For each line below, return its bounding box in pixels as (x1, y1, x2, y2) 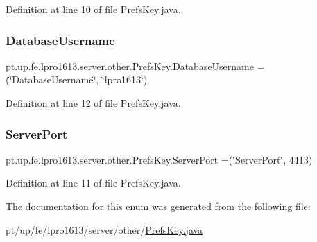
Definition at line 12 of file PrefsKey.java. (6, 96, 181, 110)
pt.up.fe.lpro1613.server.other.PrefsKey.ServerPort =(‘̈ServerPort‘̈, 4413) (6, 152, 313, 166)
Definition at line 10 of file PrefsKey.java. (6, 2, 181, 16)
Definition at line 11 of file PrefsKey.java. (6, 175, 181, 190)
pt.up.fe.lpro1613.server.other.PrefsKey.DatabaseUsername (6, 58, 254, 73)
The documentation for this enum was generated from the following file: (6, 199, 311, 213)
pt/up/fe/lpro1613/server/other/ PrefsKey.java (6, 222, 203, 236)
